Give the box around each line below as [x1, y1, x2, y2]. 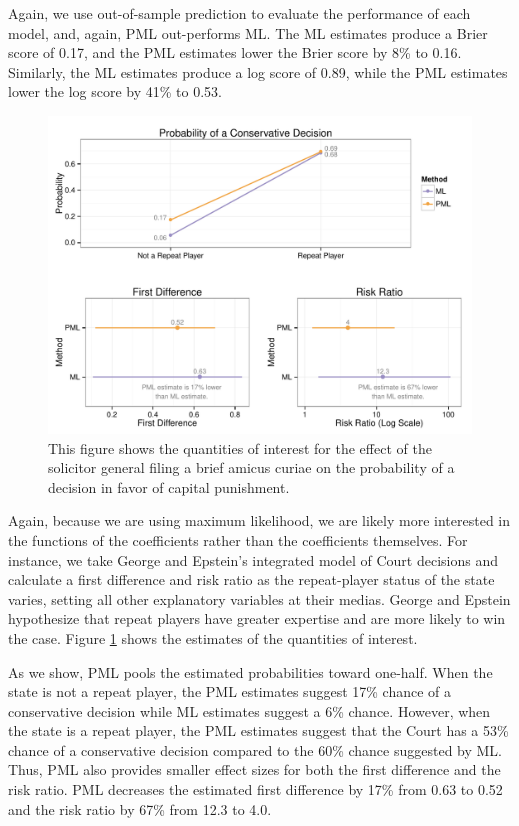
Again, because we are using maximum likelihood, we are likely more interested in [8, 510, 511, 531]
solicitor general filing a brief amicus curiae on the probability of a [48, 457, 455, 478]
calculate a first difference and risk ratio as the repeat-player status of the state [8, 569, 495, 590]
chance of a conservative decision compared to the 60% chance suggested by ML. [8, 739, 503, 760]
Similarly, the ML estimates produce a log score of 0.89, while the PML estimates [8, 61, 508, 82]
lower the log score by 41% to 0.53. [8, 81, 223, 102]
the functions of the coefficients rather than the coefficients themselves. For [8, 529, 468, 550]
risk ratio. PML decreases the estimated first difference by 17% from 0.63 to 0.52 [8, 779, 503, 800]
